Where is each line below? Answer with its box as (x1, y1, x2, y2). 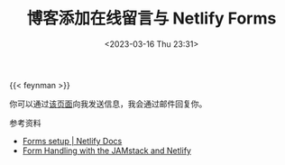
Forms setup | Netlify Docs (22, 135, 123, 146)
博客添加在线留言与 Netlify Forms (26, 8, 277, 29)
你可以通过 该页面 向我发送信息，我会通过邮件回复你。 (9, 98, 207, 109)
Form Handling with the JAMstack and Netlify (22, 145, 192, 156)
